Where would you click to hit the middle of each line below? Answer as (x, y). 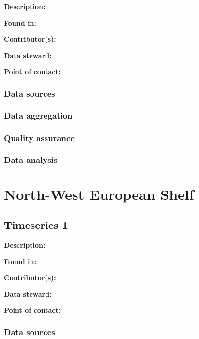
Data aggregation (38, 115)
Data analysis (31, 160)
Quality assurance (39, 137)
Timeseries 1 (36, 225)
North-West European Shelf (99, 194)
